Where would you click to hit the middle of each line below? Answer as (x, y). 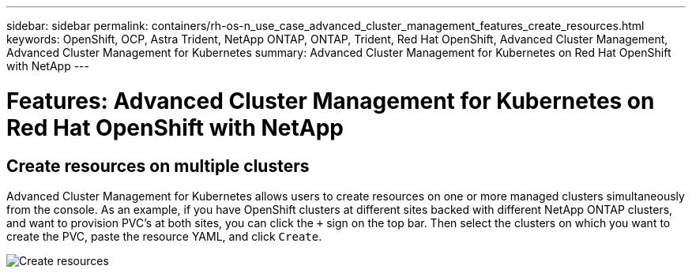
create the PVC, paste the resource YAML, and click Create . (164, 236)
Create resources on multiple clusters (158, 166)
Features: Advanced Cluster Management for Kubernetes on (331, 101)
